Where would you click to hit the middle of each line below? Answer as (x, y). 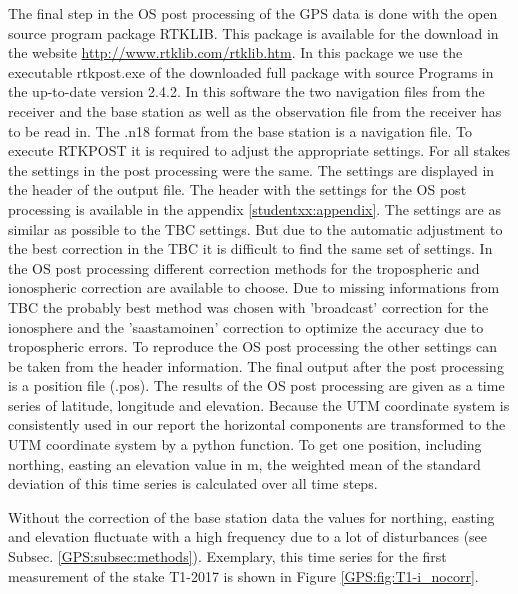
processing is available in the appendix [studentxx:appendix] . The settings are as (254, 208)
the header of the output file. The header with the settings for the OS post (237, 189)
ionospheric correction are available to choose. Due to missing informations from (254, 287)
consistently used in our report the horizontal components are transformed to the (257, 424)
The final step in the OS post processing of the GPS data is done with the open (253, 13)
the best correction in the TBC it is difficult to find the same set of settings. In (250, 248)
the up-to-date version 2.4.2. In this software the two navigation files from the (246, 91)
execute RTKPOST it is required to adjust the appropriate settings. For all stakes (259, 150)
